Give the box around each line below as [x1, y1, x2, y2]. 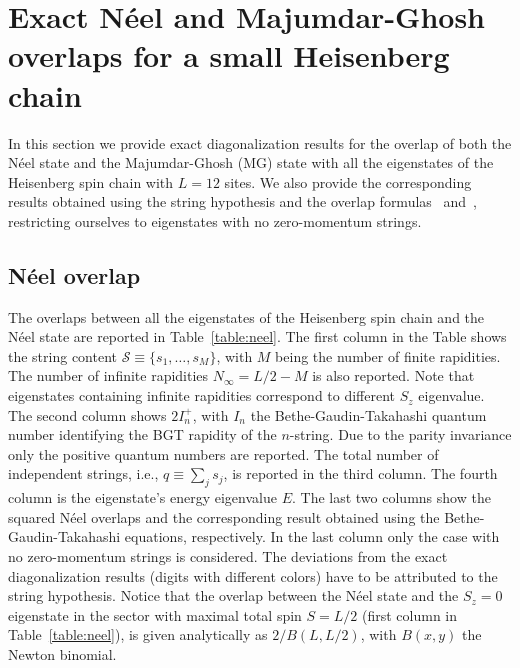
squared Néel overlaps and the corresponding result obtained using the [8, 506, 440, 527]
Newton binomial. [8, 643, 117, 664]
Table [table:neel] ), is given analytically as [8, 624, 268, 645]
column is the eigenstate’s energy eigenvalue [8, 487, 277, 508]
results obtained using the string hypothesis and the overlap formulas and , [8, 191, 477, 212]
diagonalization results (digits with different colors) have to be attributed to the [8, 565, 498, 586]
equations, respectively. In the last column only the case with [124, 526, 500, 547]
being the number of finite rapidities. [275, 345, 501, 366]
